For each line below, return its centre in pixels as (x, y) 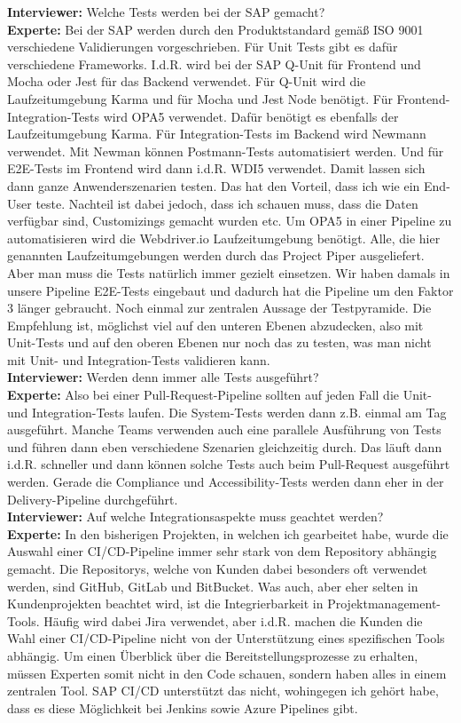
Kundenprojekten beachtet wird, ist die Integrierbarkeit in (165, 604)
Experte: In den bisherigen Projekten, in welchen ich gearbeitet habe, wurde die (228, 533)
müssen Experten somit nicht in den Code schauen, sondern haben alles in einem (227, 673)
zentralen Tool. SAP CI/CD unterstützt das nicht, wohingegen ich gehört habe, (223, 691)
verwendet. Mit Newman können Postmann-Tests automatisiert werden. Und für (226, 151)
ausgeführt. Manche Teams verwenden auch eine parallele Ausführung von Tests (224, 429)
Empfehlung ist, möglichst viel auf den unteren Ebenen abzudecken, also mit (215, 325)
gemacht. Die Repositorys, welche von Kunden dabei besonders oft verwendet (218, 568)
